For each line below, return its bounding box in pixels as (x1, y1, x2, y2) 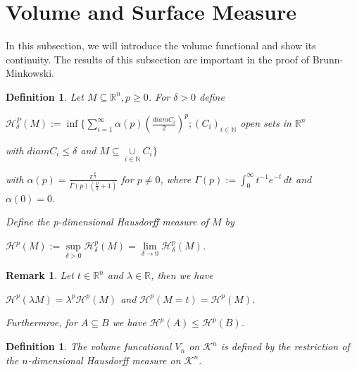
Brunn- (312, 51, 344, 66)
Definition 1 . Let (6, 89, 84, 104)
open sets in (240, 116, 292, 130)
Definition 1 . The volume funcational (6, 339, 172, 354)
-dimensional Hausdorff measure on (27, 352, 181, 367)
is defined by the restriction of (220, 339, 350, 354)
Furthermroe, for (6, 315, 77, 330)
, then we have (151, 268, 213, 283)
